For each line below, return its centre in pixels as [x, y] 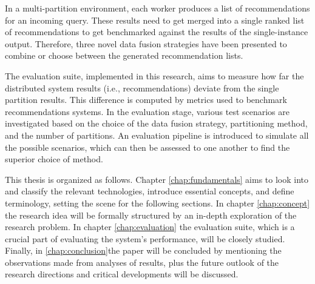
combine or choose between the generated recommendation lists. [124, 55]
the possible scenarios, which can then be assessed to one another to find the [147, 147]
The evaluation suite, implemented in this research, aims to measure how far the [154, 75]
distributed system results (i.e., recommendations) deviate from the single [142, 88]
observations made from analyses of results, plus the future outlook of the [142, 262]
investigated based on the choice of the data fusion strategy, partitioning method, [156, 123]
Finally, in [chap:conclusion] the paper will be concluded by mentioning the [143, 250]
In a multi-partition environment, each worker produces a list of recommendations [157, 8]
